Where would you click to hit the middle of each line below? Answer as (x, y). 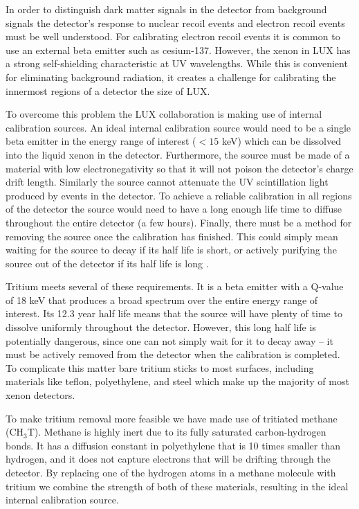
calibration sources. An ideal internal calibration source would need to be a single (178, 127)
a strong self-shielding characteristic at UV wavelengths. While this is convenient (177, 63)
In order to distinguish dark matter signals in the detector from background (166, 9)
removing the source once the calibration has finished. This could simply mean (172, 236)
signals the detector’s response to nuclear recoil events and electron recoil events (175, 23)
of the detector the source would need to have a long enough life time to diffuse (174, 209)
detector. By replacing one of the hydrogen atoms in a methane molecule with (171, 472)
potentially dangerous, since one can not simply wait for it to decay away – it (169, 340)
